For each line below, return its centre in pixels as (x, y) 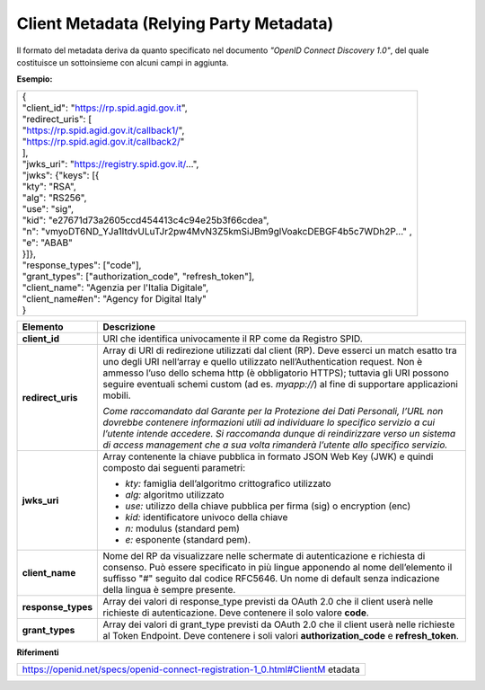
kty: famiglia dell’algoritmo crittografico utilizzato (228, 483)
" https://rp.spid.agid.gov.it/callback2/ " (103, 141)
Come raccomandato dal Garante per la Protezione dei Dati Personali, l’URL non (273, 411)
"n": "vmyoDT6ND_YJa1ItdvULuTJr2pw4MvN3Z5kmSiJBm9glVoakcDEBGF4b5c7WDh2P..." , (217, 231)
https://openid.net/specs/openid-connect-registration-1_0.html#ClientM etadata (191, 669)
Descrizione (129, 326)
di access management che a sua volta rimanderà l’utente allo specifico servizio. (275, 445)
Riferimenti (38, 652)
